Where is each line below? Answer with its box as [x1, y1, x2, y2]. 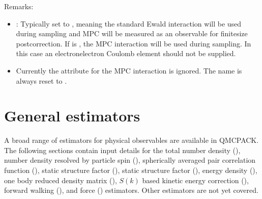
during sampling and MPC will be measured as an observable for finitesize [16, 28, 248, 39]
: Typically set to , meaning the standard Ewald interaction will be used [16, 18, 242, 29]
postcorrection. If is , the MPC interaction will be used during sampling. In [16, 38, 251, 48]
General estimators [4, 105, 140, 126]
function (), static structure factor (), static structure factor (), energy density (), [4, 165, 257, 176]
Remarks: [4, 1, 34, 11]
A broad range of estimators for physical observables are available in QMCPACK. [4, 135, 259, 145]
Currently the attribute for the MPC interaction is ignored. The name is [16, 65, 242, 76]
